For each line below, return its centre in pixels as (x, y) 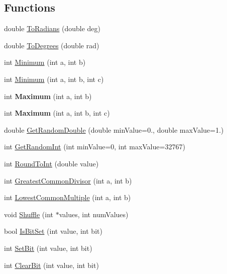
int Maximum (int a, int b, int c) (57, 113)
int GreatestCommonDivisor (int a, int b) (68, 180)
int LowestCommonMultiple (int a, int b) (68, 197)
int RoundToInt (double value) (51, 163)
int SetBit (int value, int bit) (48, 248)
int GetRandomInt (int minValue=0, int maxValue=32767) (95, 147)
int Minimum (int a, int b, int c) (54, 79)
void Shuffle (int (29, 214)
